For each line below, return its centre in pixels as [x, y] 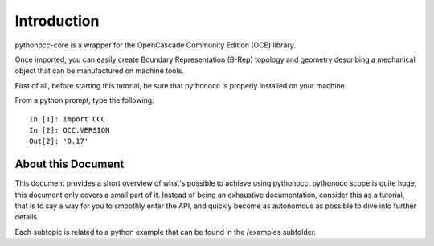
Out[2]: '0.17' [59, 141]
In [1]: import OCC [68, 119]
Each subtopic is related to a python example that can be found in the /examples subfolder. [166, 232]
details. [27, 217]
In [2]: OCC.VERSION [70, 130]
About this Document [70, 164]
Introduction [57, 21]
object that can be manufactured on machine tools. [100, 71]
